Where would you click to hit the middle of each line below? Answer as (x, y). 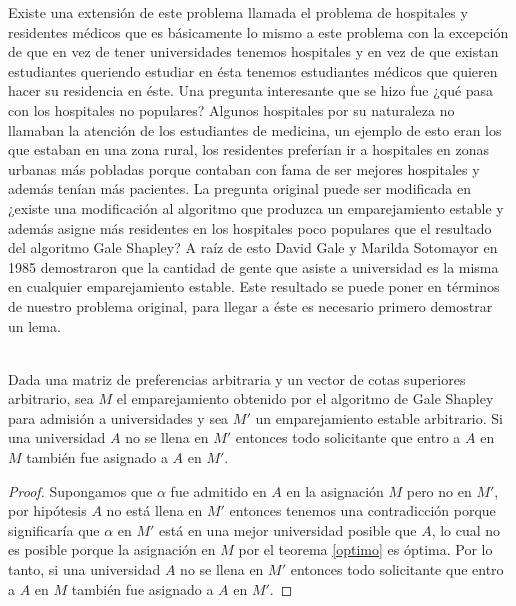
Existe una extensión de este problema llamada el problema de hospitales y (238, 12)
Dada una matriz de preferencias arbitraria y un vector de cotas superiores (237, 378)
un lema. (34, 325)
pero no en (439, 490)
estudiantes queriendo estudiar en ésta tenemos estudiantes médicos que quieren (253, 70)
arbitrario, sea (51, 398)
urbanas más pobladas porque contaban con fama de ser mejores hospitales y (244, 168)
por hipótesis (47, 510)
